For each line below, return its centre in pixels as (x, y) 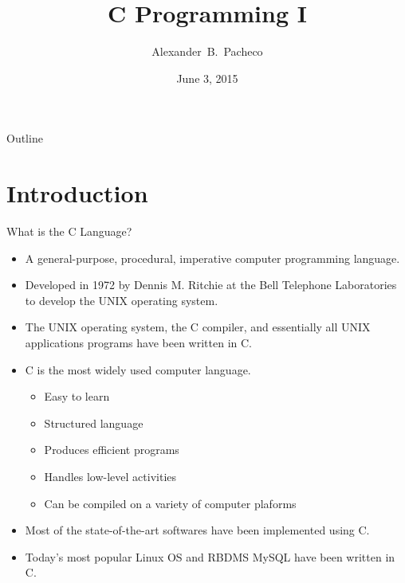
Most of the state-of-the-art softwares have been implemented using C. (197, 530)
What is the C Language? (69, 231)
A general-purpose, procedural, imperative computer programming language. (212, 258)
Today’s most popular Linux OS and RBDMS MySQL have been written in (210, 556)
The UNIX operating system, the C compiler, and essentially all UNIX (198, 327)
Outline (25, 138)
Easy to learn (77, 396)
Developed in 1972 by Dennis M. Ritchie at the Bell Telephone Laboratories (211, 285)
